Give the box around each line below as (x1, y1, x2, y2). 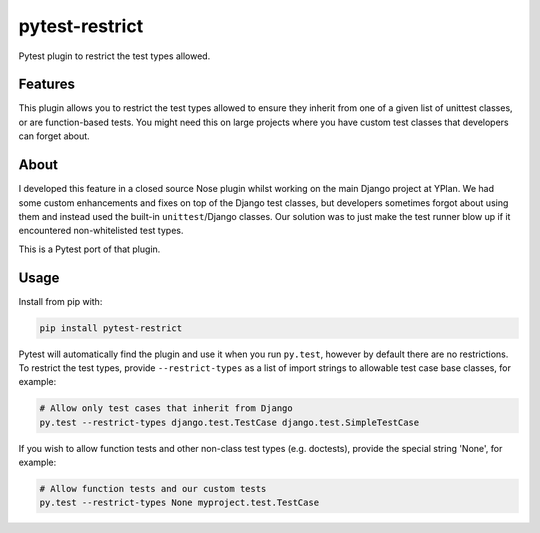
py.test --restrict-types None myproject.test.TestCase (39, 497, 320, 509)
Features (18, 76, 75, 93)
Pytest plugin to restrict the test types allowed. (18, 50, 211, 62)
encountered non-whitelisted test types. (18, 225, 184, 237)
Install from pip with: (18, 295, 103, 307)
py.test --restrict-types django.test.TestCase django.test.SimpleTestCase (39, 416, 420, 428)
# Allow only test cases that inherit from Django (39, 403, 294, 414)
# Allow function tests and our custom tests (39, 483, 267, 495)
